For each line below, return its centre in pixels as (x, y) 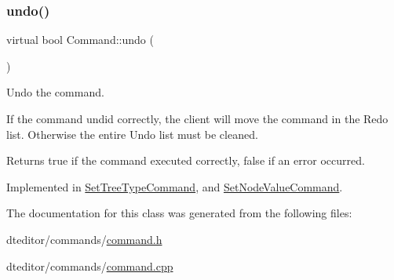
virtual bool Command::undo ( (80, 40)
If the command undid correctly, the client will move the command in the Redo (197, 118)
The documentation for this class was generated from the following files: (179, 213)
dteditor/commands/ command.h (84, 239)
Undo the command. (55, 92)
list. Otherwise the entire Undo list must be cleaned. (132, 134)
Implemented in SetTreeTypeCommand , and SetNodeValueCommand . (175, 186)
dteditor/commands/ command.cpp (90, 265)
